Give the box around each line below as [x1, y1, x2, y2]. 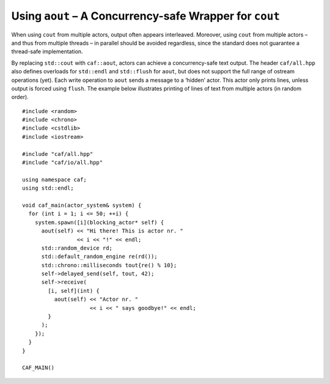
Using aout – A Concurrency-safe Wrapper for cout [11, 9, 280, 23]
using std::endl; [22, 185, 74, 192]
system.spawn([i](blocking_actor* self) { [34, 219, 164, 226]
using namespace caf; [22, 176, 87, 183]
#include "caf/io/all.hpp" [22, 159, 103, 166]
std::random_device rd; [41, 245, 113, 251]
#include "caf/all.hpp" [22, 150, 94, 157]
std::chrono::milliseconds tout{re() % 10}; [41, 262, 177, 268]
